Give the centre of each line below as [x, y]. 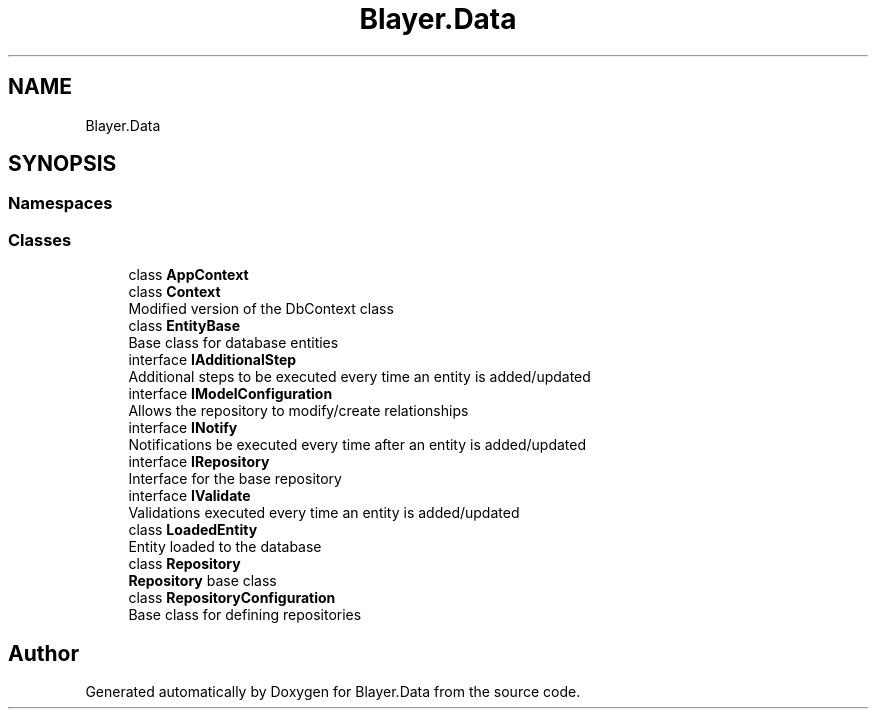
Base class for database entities [233, 343]
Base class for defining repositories [245, 615]
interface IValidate [189, 496]
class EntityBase [184, 326]
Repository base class [202, 581]
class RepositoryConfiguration [232, 598]
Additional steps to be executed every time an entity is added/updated [359, 377]
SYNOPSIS [62, 164]
